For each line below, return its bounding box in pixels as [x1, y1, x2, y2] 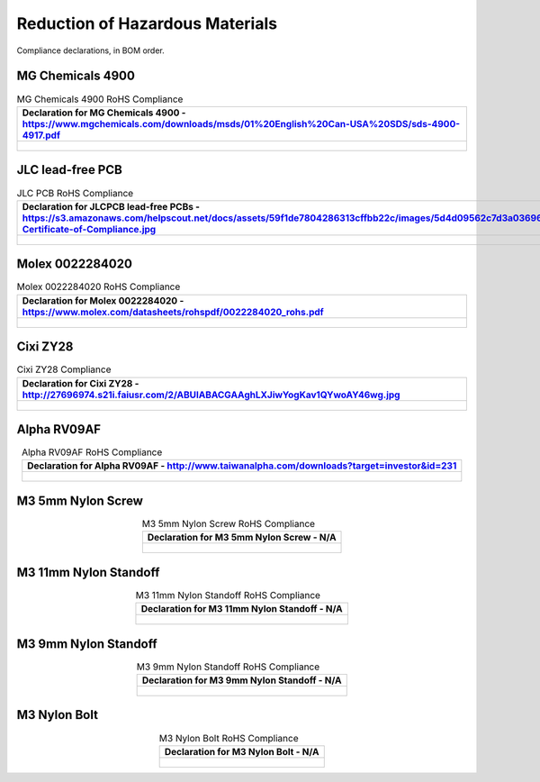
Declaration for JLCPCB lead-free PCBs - [22, 200, 200, 213]
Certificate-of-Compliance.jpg [22, 223, 157, 235]
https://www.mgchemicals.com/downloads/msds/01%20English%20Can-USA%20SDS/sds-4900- [22, 117, 461, 130]
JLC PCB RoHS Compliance [16, 186, 134, 199]
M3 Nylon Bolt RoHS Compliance [158, 732, 299, 744]
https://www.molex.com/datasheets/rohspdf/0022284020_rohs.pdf [22, 305, 324, 318]
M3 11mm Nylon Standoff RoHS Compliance [135, 588, 321, 601]
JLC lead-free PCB [16, 162, 123, 177]
